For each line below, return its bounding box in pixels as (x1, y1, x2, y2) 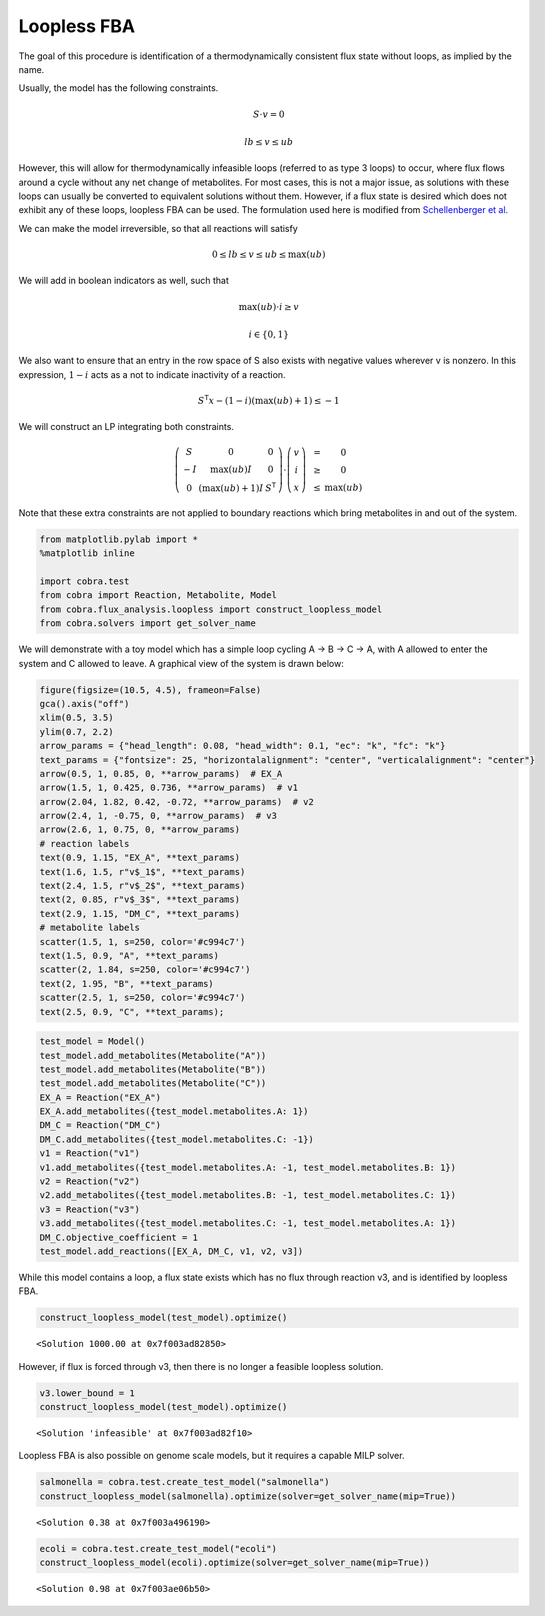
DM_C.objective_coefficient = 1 (39, 1231, 199, 1243)
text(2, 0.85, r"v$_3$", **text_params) (39, 894, 240, 905)
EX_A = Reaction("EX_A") (39, 1091, 162, 1103)
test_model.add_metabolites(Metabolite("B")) (39, 1063, 267, 1075)
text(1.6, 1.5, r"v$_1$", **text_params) (39, 866, 246, 877)
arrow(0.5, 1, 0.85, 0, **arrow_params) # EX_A (39, 768, 283, 779)
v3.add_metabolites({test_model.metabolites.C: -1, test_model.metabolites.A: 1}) (39, 1218, 457, 1229)
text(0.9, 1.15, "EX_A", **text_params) (39, 852, 240, 864)
